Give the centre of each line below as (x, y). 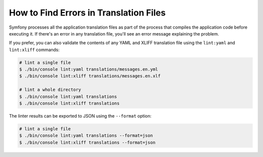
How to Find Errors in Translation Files (87, 13)
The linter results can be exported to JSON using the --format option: (80, 116)
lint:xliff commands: (34, 50)
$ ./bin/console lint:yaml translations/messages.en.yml (89, 70)
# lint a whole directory (50, 90)
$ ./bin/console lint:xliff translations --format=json (87, 142)
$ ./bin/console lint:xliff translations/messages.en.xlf (90, 76)
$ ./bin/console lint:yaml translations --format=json (86, 136)
